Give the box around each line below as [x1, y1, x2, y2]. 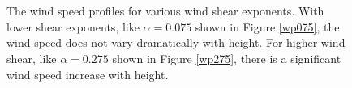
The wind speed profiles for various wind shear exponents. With [6, 2, 324, 19]
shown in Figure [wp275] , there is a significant [112, 49, 341, 66]
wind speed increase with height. [6, 65, 169, 82]
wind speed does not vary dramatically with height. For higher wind [6, 34, 346, 51]
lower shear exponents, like [6, 18, 140, 35]
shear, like [6, 49, 57, 66]
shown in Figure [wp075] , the [195, 18, 340, 35]
